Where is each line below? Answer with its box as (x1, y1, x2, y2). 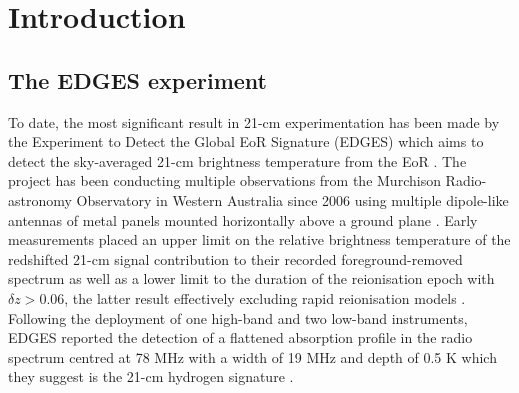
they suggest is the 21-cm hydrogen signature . (8, 366, 294, 387)
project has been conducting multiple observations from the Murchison (8, 170, 441, 191)
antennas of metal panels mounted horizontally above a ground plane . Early (8, 209, 478, 230)
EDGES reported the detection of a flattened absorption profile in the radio (8, 327, 473, 348)
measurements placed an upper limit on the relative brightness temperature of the (8, 229, 511, 250)
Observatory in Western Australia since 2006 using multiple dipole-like (76, 189, 509, 210)
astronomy (8, 189, 72, 210)
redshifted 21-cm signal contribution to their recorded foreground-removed (8, 248, 463, 269)
